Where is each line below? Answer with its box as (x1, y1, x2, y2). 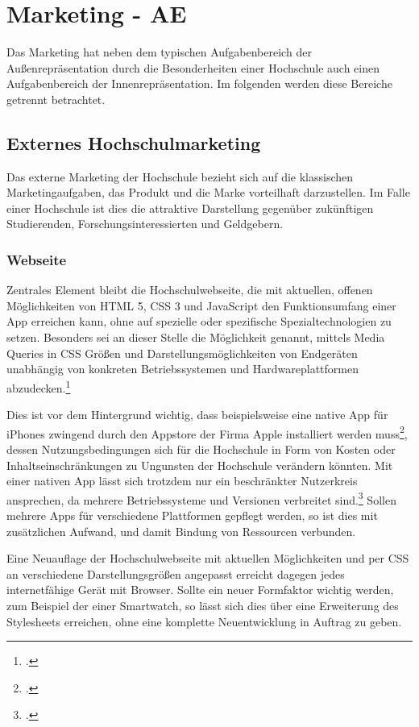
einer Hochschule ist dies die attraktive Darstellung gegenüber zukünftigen (6, 199, 374, 216)
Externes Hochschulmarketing (6, 130, 261, 155)
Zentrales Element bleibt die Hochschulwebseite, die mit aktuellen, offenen (6, 281, 373, 298)
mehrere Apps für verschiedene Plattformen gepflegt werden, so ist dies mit (6, 506, 378, 523)
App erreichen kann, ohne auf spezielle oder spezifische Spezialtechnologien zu (6, 313, 392, 330)
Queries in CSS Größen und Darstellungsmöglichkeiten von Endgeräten (6, 344, 358, 361)
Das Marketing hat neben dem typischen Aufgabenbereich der (6, 44, 312, 60)
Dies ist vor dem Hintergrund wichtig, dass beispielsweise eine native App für (6, 406, 388, 423)
